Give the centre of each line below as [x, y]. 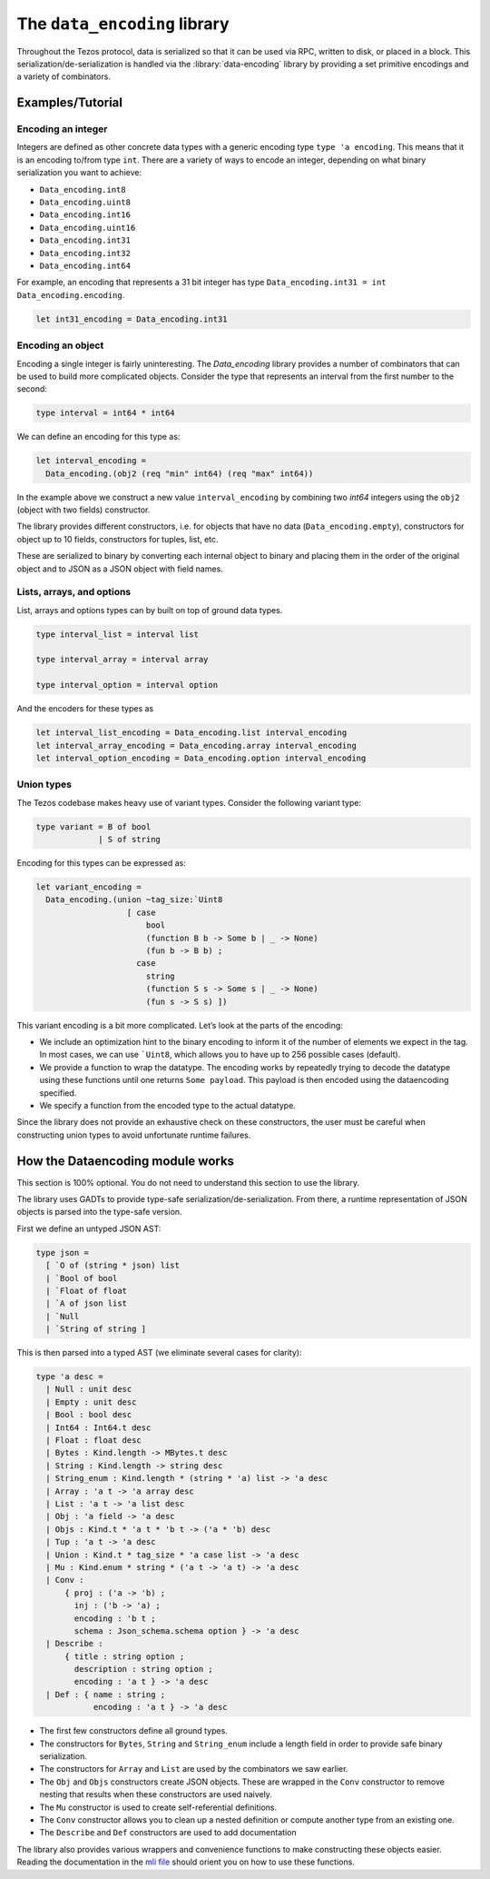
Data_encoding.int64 [85, 266]
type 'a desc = [69, 1377]
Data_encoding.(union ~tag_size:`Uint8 [134, 900]
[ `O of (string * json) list [113, 1266]
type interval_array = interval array [122, 660]
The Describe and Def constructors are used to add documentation [168, 1833]
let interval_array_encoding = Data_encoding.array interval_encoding [196, 746]
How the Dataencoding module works [126, 1161]
